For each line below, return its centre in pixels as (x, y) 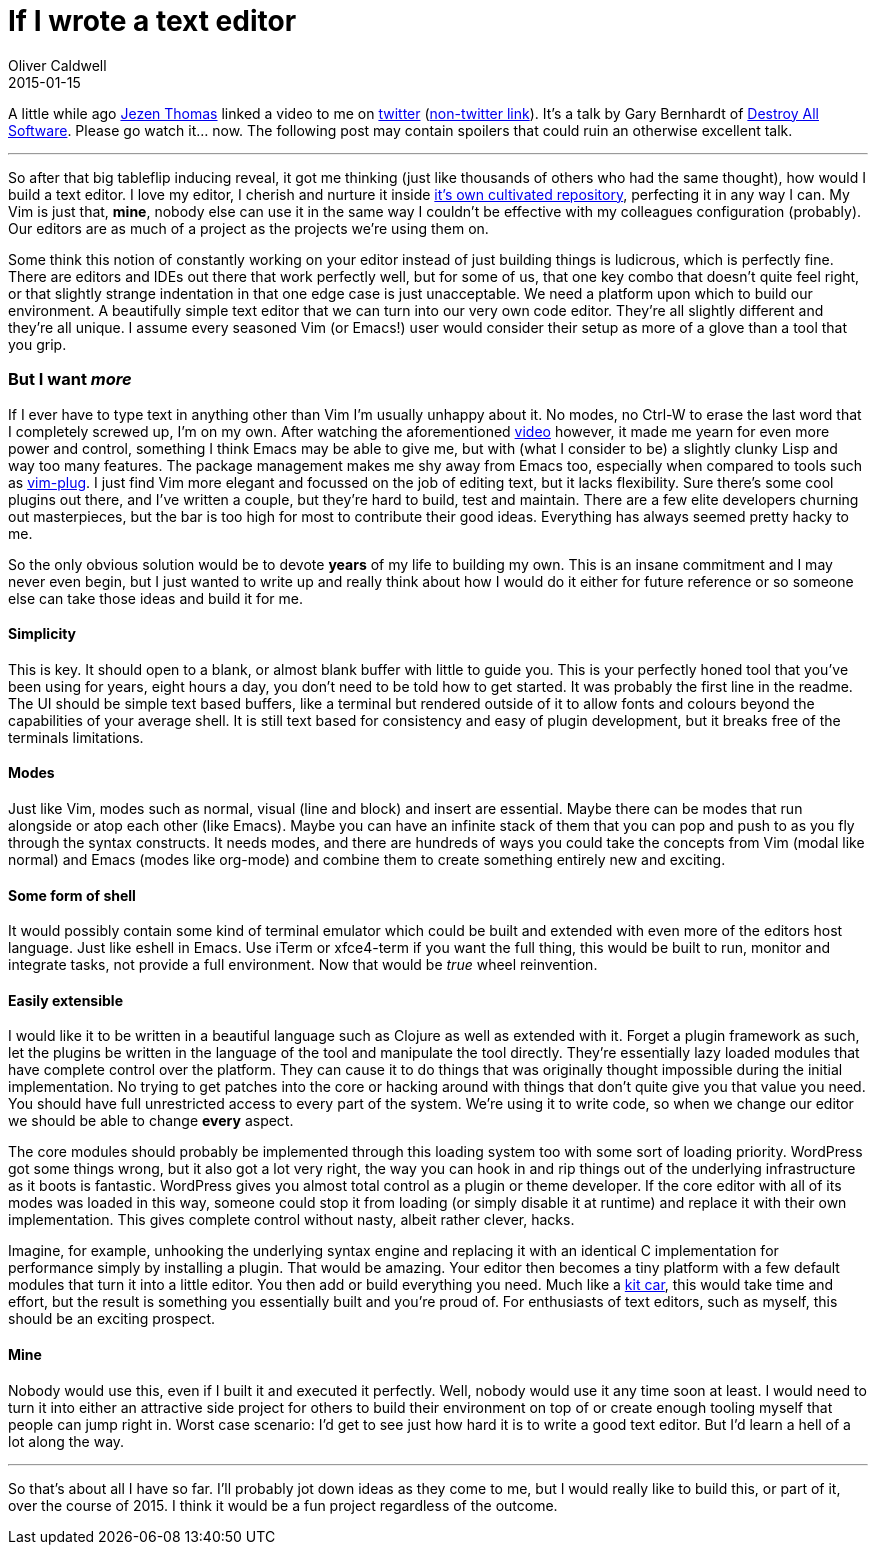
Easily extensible (65, 1000)
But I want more (70, 379)
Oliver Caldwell (57, 65)
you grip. (37, 344)
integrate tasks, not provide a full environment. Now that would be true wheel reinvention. (303, 965)
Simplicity (42, 634)
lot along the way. (66, 1441)
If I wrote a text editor (152, 21)
